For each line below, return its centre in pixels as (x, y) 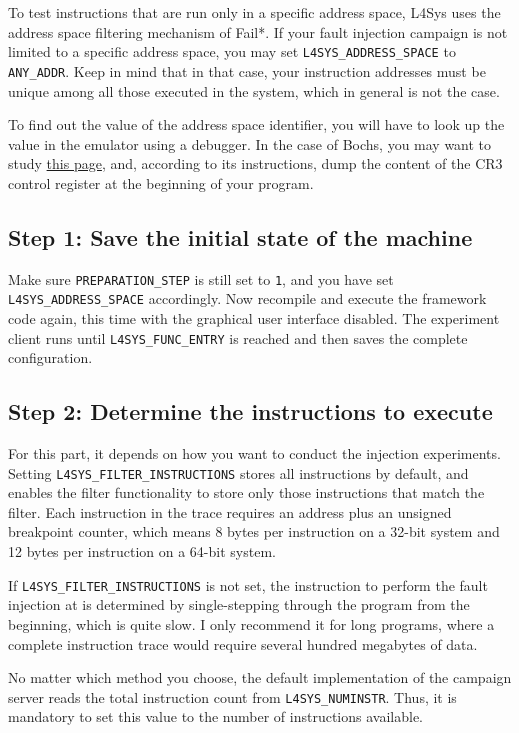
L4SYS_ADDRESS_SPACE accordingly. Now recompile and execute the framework (247, 298)
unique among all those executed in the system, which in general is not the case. (254, 90)
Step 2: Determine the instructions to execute (250, 411)
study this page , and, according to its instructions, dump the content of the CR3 (255, 163)
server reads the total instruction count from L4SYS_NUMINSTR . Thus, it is (232, 696)
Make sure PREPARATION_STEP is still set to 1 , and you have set (201, 278)
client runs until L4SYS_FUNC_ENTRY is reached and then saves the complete (238, 337)
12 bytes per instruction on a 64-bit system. (142, 551)
